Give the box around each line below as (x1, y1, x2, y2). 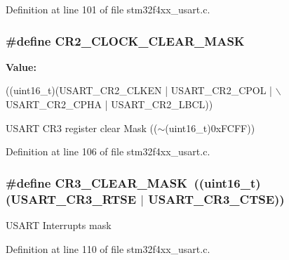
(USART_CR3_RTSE (6, 190, 137, 207)
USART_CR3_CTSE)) (148, 190, 285, 207)
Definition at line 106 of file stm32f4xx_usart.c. (6, 144, 210, 159)
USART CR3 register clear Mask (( (6, 120, 158, 135)
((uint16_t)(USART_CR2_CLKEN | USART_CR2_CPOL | (6, 83, 272, 98)
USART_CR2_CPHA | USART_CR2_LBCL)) (6, 97, 213, 111)
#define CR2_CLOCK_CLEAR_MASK (6, 32, 245, 49)
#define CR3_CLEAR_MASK (6, 174, 187, 191)
